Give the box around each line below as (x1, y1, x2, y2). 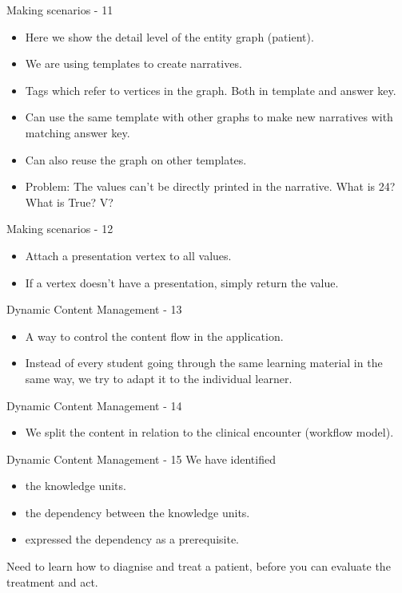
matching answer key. (25, 124, 130, 140)
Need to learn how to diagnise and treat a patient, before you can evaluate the (6, 558, 391, 575)
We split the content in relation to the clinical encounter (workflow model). (25, 424, 394, 441)
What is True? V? (25, 193, 113, 210)
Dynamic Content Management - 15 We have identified (6, 450, 276, 467)
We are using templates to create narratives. (25, 55, 242, 72)
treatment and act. (6, 573, 98, 590)
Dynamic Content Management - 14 (6, 397, 182, 413)
